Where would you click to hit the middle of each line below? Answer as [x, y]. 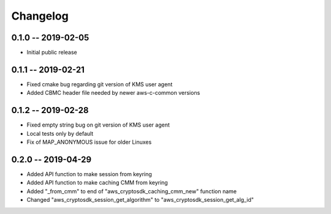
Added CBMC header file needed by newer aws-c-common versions [113, 93]
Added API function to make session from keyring [89, 174]
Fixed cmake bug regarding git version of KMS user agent [100, 84]
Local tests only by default [60, 133]
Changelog [40, 16]
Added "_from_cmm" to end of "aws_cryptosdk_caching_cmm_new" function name [132, 191]
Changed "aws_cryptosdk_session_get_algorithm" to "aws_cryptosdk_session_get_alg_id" [140, 200]
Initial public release [52, 53]
